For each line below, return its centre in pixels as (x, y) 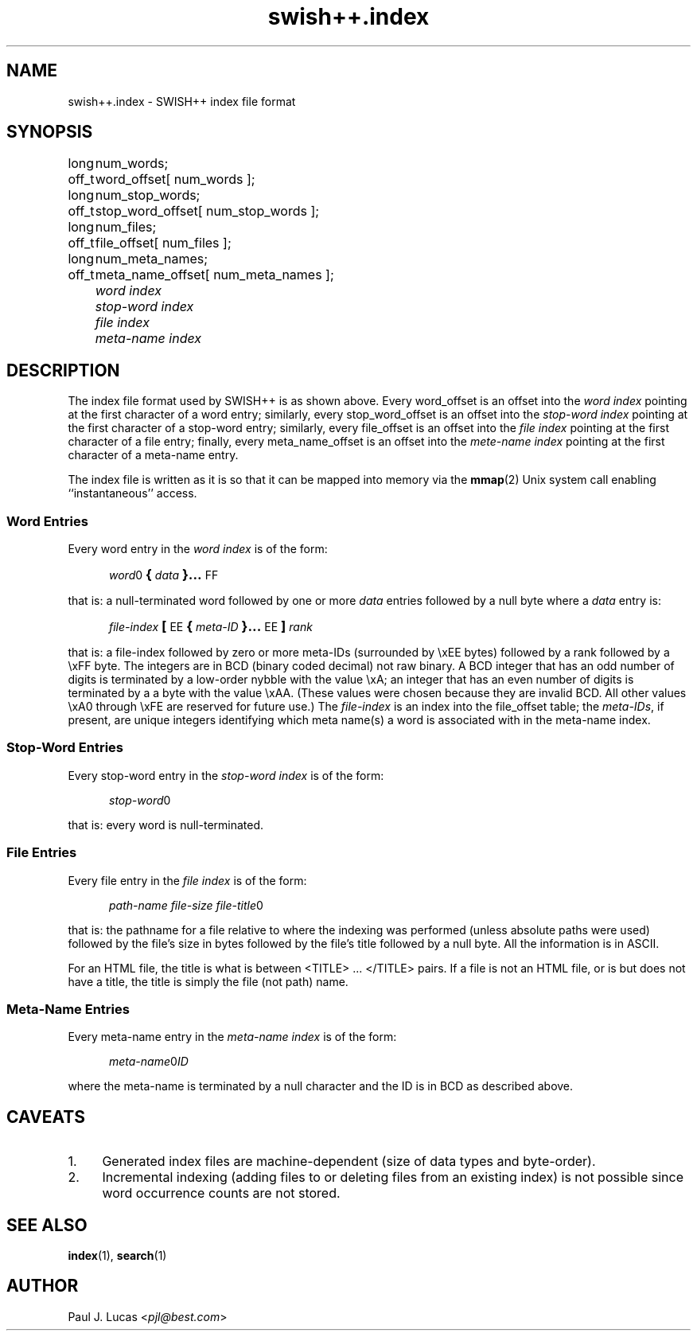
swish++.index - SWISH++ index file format (182, 101)
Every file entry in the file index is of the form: (187, 880)
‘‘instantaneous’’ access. (132, 493)
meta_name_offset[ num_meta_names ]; (214, 275)
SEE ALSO (47, 1225)
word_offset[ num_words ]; (175, 179)
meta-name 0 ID (149, 1062)
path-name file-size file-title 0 (186, 905)
